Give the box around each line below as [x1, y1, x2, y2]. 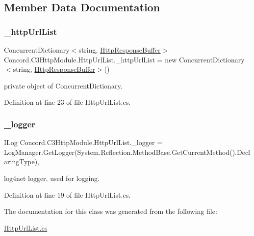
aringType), [4, 156, 40, 167]
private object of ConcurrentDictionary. [4, 80, 123, 90]
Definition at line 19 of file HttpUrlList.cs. [4, 189, 131, 200]
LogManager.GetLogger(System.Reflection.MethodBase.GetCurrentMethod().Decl [4, 147, 251, 157]
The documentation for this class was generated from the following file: [4, 206, 217, 216]
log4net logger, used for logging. [4, 173, 100, 183]
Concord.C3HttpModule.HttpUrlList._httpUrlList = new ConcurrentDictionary [4, 54, 245, 64]
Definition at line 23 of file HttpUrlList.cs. [4, 97, 131, 107]
